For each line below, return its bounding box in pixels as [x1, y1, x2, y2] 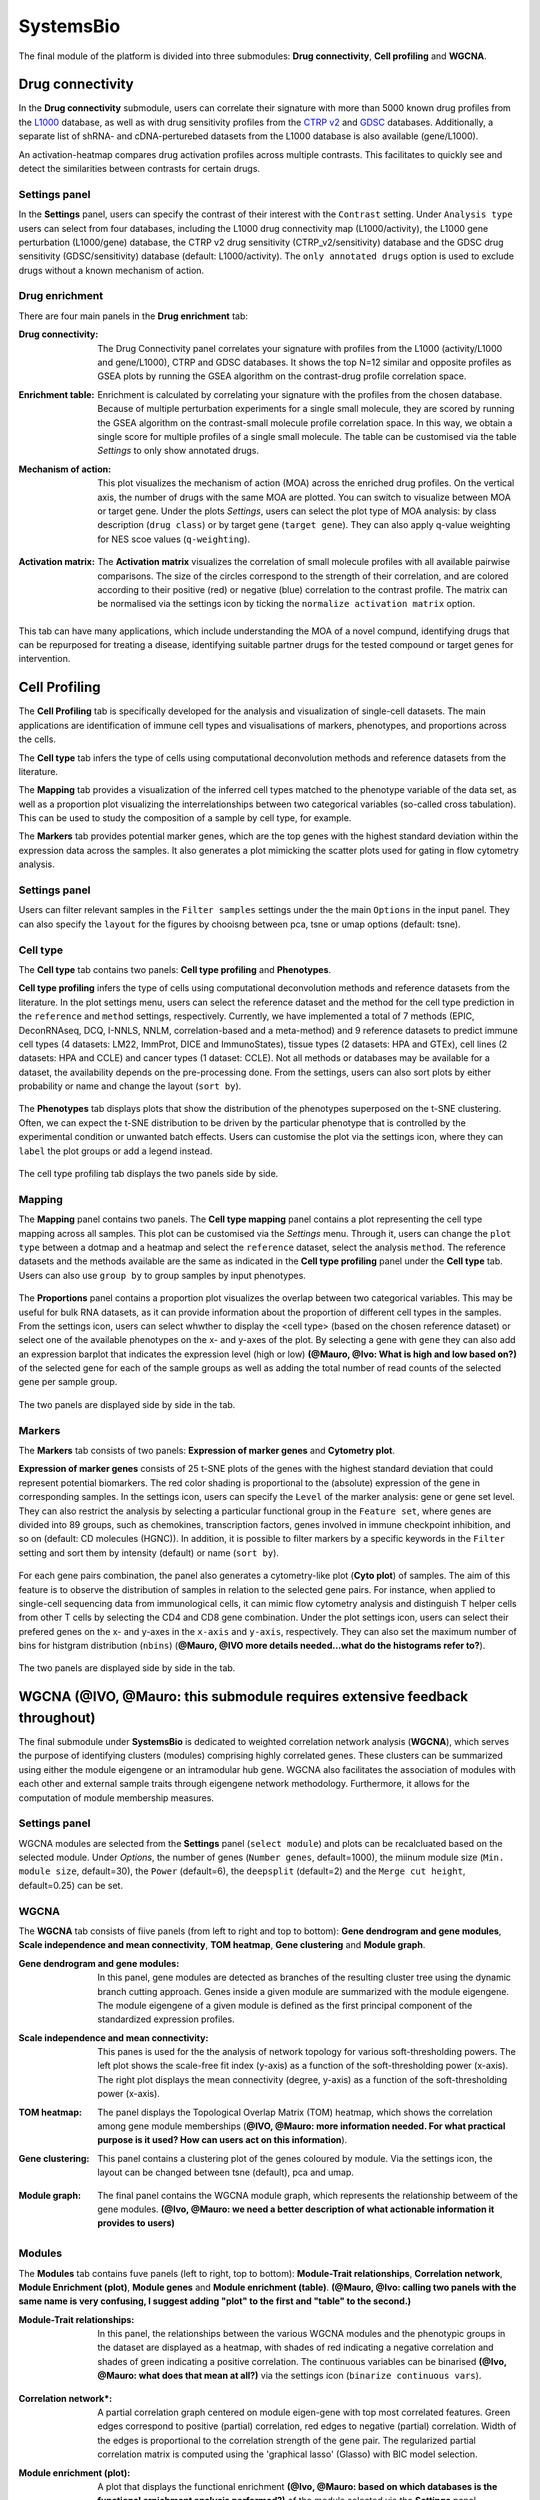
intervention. [18, 653, 71, 665]
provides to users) [97, 2217, 175, 2229]
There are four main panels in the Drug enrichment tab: [18, 310, 249, 322]
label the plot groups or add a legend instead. [18, 1145, 213, 1157]
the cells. [18, 733, 57, 745]
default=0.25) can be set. [18, 1879, 124, 1891]
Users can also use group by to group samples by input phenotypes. [18, 1269, 307, 1281]
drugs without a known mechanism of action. [18, 264, 205, 276]
